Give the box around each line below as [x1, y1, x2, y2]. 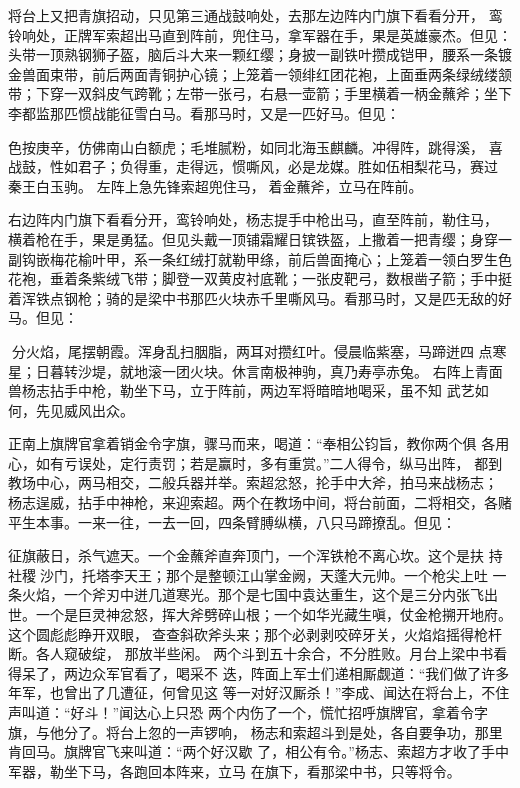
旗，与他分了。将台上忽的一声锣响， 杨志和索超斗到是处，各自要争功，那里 [8, 721, 503, 742]
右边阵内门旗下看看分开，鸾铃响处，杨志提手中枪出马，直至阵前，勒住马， [8, 209, 498, 230]
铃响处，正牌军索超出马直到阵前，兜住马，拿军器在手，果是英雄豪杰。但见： [8, 24, 512, 45]
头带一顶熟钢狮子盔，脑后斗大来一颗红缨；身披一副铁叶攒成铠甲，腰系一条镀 [8, 44, 512, 65]
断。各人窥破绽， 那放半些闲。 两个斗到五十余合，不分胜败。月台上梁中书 [8, 643, 494, 664]
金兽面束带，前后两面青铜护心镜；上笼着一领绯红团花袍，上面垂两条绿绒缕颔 [8, 63, 512, 84]
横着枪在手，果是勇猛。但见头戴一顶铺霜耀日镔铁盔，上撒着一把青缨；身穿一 [8, 228, 512, 249]
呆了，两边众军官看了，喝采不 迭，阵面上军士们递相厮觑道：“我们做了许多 [21, 662, 510, 683]
